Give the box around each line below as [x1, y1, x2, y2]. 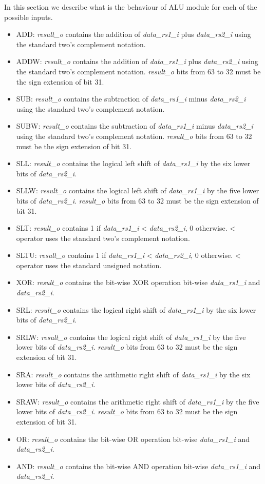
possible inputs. [4, 11, 53, 22]
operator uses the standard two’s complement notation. [16, 232, 190, 243]
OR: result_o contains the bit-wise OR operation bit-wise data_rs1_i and [16, 433, 250, 444]
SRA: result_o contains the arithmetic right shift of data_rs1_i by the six [16, 369, 251, 379]
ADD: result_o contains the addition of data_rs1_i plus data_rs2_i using [16, 29, 251, 39]
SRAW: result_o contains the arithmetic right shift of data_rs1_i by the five [16, 396, 259, 407]
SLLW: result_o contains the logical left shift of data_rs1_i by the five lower [16, 185, 259, 196]
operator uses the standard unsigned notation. [16, 259, 162, 270]
